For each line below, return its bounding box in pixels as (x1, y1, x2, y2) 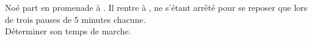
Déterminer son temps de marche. (5, 25, 131, 37)
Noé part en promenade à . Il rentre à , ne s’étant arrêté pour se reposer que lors (5, 1, 308, 13)
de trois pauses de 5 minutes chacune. (5, 13, 146, 25)
